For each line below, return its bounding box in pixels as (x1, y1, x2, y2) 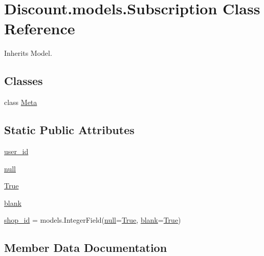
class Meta (4, 97, 37, 108)
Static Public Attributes (4, 122, 135, 138)
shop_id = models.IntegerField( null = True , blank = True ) (4, 215, 181, 225)
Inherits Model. (4, 48, 52, 58)
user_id (4, 145, 29, 156)
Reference (4, 18, 75, 39)
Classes (4, 73, 43, 89)
